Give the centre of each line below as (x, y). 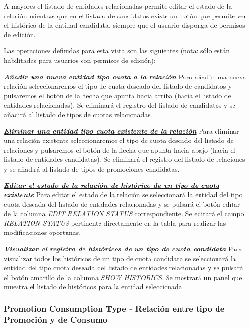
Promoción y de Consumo (56, 319)
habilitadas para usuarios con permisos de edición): (80, 60)
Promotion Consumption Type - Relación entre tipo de (114, 308)
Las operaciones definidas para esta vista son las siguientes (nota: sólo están (117, 51)
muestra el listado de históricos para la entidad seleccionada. (94, 287)
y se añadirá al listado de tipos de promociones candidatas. (92, 168)
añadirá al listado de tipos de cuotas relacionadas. (78, 114)
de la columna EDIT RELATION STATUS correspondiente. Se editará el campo (124, 213)
